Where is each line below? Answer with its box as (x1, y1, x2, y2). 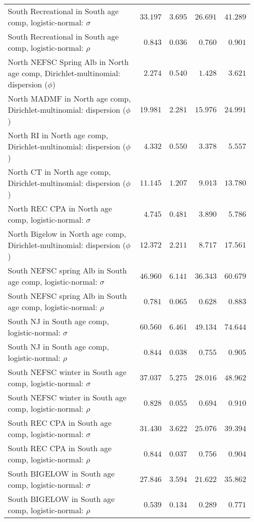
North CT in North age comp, (8, 166, 111, 177)
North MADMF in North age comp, (8, 93, 131, 104)
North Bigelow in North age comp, (8, 228, 127, 239)
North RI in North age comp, (8, 129, 108, 141)
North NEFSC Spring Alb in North (8, 56, 129, 67)
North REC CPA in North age (8, 203, 112, 214)
